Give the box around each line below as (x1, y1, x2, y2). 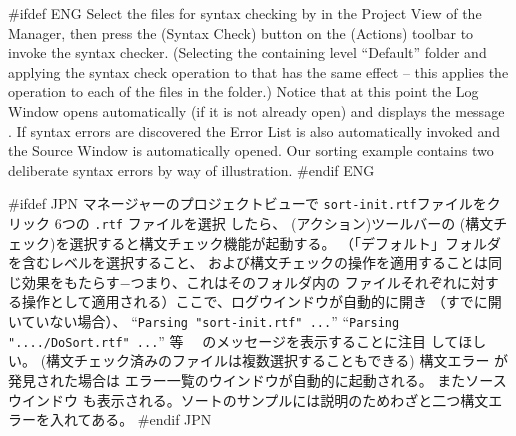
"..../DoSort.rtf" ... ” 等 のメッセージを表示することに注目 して (8, 330, 459, 351)
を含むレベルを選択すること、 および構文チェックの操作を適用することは (8, 252, 489, 273)
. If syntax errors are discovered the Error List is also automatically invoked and (8, 120, 500, 141)
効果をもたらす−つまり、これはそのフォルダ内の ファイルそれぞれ (21, 271, 457, 292)
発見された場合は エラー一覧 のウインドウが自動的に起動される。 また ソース (8, 369, 507, 390)
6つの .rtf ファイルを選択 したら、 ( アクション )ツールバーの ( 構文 (54, 213, 494, 233)
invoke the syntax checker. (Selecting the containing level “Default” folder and (8, 42, 487, 63)
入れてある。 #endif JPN (49, 409, 212, 430)
